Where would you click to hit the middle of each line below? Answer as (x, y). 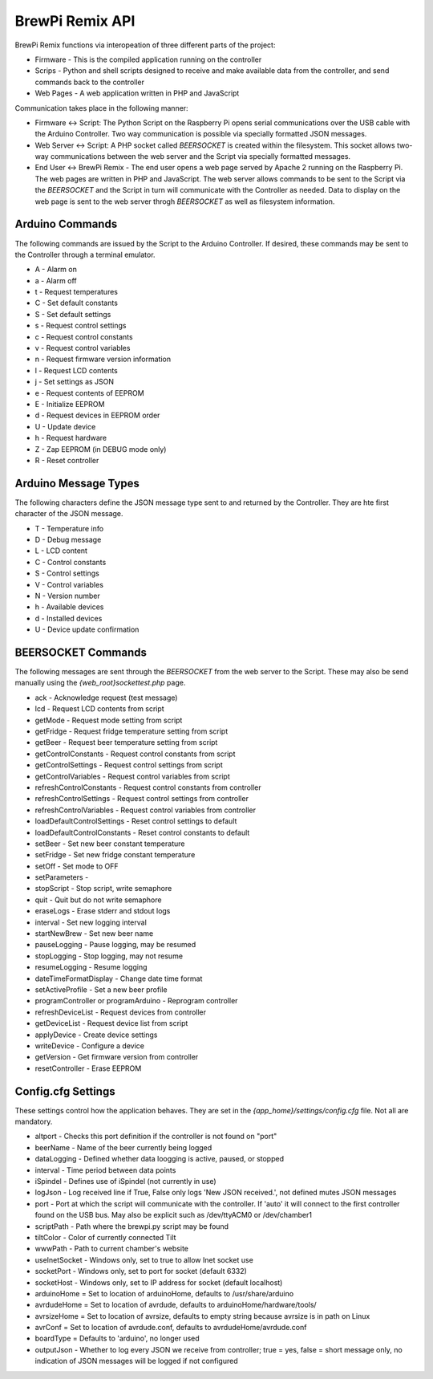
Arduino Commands (66, 224)
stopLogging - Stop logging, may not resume (109, 956)
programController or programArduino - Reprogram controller (136, 1001)
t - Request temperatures (76, 292)
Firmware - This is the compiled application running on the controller (148, 59)
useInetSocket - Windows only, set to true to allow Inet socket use (144, 1259)
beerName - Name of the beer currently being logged (123, 1147)
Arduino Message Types (77, 483)
